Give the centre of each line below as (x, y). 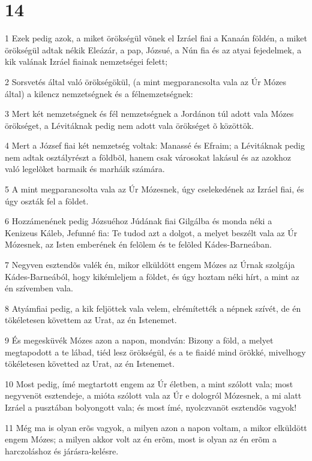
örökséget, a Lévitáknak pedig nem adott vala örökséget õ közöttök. (129, 125)
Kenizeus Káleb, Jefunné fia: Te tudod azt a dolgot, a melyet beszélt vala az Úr (151, 232)
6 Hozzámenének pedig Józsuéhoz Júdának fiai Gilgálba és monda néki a (139, 221)
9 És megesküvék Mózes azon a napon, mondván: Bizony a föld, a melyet (139, 340)
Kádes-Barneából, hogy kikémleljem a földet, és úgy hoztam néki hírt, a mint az (152, 276)
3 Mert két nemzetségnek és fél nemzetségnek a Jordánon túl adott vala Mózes (149, 114)
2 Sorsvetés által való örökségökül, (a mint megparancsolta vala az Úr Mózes (146, 81)
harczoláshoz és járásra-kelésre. (62, 451)
